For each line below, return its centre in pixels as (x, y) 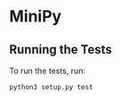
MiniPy (36, 17)
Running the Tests (61, 50)
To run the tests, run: (48, 71)
